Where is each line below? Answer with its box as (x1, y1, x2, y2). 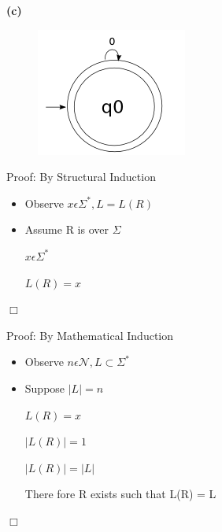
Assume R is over (24, 221, 109, 238)
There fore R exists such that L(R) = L (24, 486, 216, 502)
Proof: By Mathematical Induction (6, 327, 174, 343)
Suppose (24, 379, 65, 396)
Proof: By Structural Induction (6, 168, 156, 185)
